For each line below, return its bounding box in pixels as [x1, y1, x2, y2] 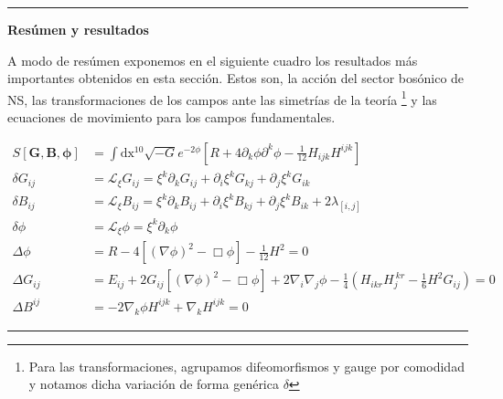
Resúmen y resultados [7, 20, 149, 38]
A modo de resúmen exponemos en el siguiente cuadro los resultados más [7, 50, 418, 69]
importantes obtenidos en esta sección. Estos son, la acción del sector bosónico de [7, 68, 465, 88]
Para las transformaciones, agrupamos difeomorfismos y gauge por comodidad [28, 356, 465, 375]
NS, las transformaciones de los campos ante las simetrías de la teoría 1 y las [7, 87, 437, 109]
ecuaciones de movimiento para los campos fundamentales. [7, 108, 336, 127]
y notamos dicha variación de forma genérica [28, 374, 279, 394]
